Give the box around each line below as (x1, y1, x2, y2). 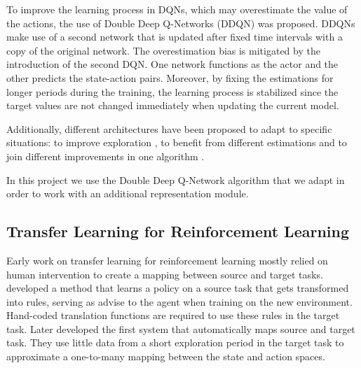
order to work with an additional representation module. (6, 186, 249, 201)
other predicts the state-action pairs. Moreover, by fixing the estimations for (6, 70, 334, 85)
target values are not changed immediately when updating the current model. (6, 98, 339, 113)
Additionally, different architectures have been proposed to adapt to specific (6, 121, 332, 136)
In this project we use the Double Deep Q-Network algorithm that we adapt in (6, 172, 345, 187)
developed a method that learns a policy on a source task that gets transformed (6, 281, 349, 295)
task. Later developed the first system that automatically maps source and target (6, 321, 355, 336)
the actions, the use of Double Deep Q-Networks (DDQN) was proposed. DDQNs (6, 15, 355, 30)
